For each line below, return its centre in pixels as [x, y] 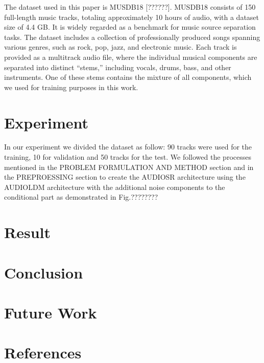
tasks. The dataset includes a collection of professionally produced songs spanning [132, 37]
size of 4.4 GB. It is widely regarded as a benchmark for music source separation [130, 27]
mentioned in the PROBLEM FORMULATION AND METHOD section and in [129, 167]
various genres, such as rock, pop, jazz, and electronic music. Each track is [121, 47]
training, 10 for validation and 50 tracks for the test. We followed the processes [128, 157]
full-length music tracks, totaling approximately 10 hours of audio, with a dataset [132, 17]
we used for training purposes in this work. [71, 87]
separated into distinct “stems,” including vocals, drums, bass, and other [118, 67]
